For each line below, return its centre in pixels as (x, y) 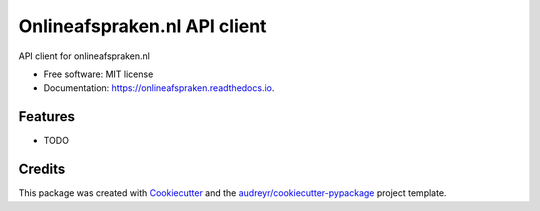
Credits (42, 169)
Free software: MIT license (98, 74)
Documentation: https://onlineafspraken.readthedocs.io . (159, 88)
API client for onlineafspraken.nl (84, 56)
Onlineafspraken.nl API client (142, 26)
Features (46, 116)
